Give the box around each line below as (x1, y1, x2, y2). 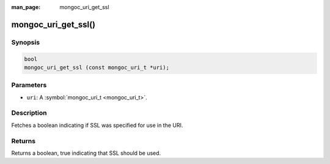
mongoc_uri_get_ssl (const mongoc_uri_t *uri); (24, 64, 169, 71)
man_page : (11, 4, 41, 10)
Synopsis (11, 38, 40, 46)
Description (11, 109, 47, 117)
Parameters (11, 81, 47, 90)
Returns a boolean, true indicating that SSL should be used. (11, 149, 161, 157)
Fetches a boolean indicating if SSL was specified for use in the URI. (11, 121, 183, 129)
